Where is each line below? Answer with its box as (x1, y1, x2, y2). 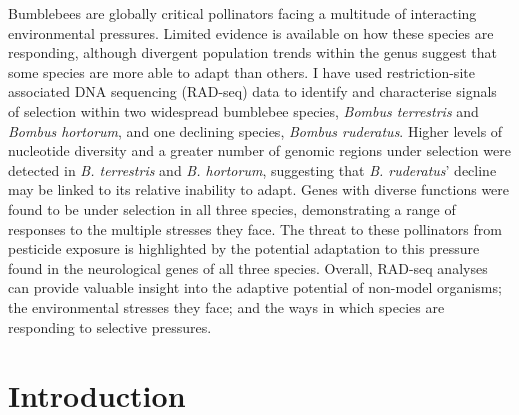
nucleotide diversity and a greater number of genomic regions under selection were (8, 140, 511, 161)
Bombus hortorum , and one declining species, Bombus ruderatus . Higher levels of (8, 120, 503, 141)
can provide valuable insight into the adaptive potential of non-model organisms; (8, 277, 502, 298)
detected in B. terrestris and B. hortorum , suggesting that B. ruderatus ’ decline (8, 159, 497, 180)
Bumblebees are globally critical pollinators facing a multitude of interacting (8, 3, 477, 23)
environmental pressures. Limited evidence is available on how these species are (8, 22, 494, 43)
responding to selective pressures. (8, 316, 212, 337)
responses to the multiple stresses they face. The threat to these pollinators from (8, 218, 502, 239)
